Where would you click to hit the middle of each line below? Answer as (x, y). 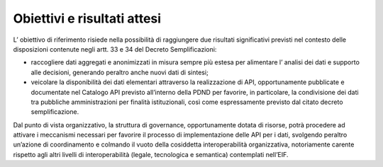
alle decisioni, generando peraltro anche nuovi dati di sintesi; (120, 72)
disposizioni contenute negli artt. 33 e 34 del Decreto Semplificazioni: (115, 49)
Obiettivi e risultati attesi (87, 18)
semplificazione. (55, 112)
